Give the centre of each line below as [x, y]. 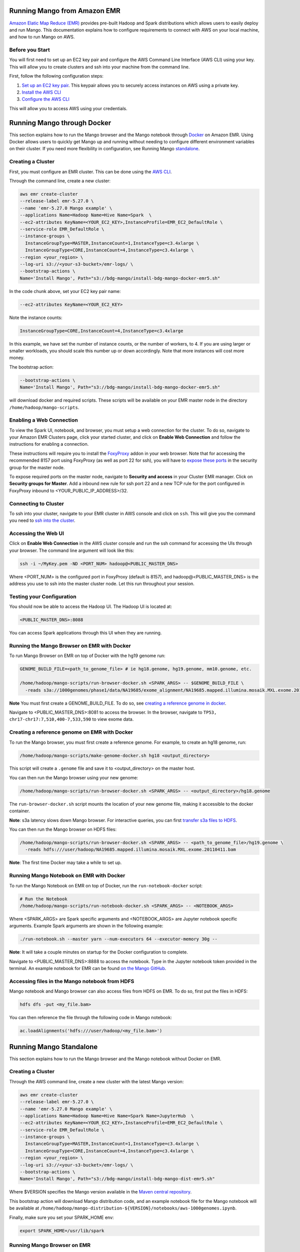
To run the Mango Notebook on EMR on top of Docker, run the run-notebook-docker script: [106, 885]
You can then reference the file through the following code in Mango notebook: [90, 1018]
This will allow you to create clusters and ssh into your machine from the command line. [99, 67]
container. [19, 811]
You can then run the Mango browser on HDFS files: [63, 829]
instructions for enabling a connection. [49, 444]
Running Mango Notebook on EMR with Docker [67, 875]
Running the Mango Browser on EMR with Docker [70, 646]
